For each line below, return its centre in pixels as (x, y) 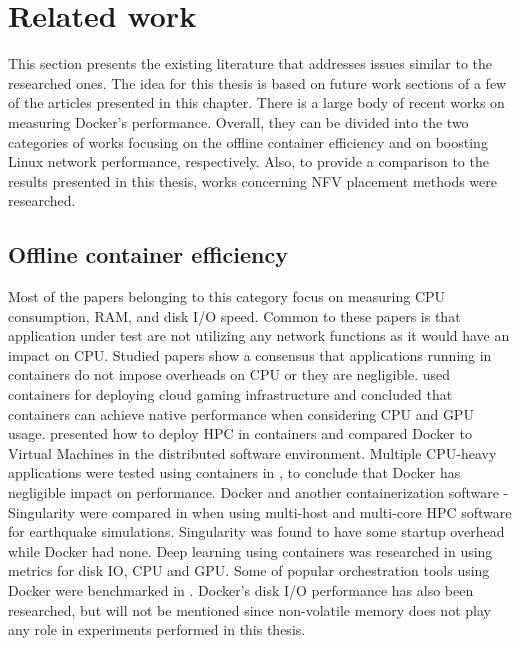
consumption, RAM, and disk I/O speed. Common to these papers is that (234, 315)
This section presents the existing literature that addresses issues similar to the (250, 63)
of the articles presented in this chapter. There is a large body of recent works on (256, 102)
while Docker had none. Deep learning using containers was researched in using (250, 550)
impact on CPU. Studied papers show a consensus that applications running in (250, 354)
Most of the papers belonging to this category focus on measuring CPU (227, 296)
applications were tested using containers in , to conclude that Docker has (234, 472)
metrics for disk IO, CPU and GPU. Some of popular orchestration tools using (249, 570)
